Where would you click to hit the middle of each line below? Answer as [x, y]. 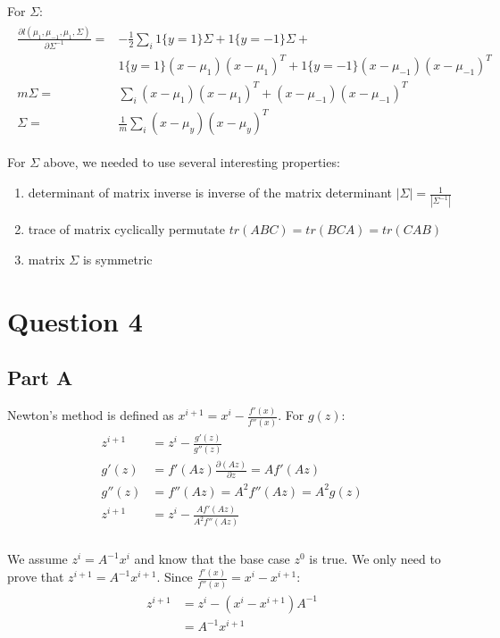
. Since [175, 577]
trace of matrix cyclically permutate [127, 229]
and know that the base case [212, 559]
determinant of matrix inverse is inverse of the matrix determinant [210, 193]
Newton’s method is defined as [91, 415]
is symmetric [117, 259]
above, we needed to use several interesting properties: [192, 162]
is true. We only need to [375, 559]
